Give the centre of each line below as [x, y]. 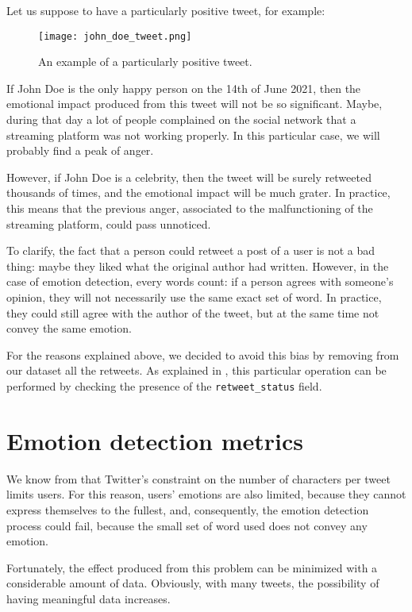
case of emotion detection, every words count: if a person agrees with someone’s [200, 281]
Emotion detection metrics [155, 440]
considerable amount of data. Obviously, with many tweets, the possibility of [193, 583]
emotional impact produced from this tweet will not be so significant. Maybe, [194, 104]
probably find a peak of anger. [80, 150]
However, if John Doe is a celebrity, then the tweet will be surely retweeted [189, 177]
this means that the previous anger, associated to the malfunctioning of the [190, 208]
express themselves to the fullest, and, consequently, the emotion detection [188, 509]
